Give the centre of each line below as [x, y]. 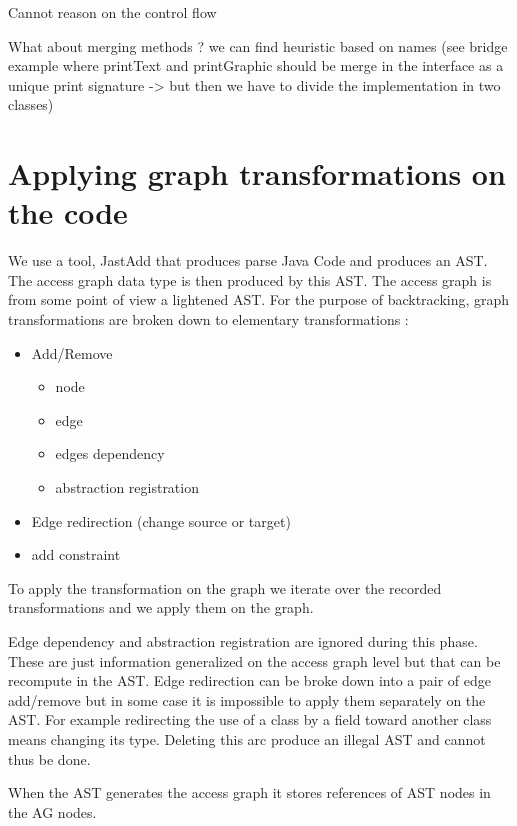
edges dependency [110, 453]
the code [68, 212]
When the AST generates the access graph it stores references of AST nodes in [249, 792]
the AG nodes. [52, 811]
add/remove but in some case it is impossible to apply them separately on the [247, 699]
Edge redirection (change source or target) [161, 520]
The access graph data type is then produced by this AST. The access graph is [250, 279]
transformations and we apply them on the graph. [161, 607]
